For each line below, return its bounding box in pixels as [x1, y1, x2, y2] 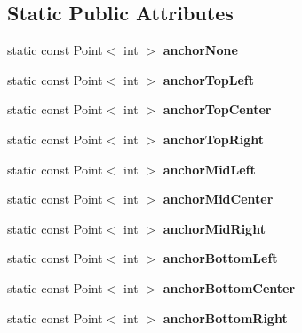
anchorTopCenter [163, 100, 272, 119]
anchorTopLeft [163, 70, 254, 89]
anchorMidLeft [163, 159, 256, 178]
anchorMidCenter [163, 190, 274, 208]
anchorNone [163, 41, 238, 59]
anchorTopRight [163, 129, 265, 148]
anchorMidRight [163, 219, 266, 237]
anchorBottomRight [163, 308, 288, 327]
